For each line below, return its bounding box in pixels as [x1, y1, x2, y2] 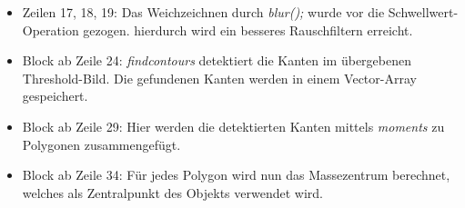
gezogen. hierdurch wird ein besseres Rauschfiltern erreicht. [83, 20, 413, 39]
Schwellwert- [388, 3, 459, 21]
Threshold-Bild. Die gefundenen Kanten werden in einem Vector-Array [22, 68, 417, 87]
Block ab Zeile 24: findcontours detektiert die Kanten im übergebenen [22, 51, 411, 70]
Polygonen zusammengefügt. [22, 134, 181, 154]
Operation [22, 20, 79, 39]
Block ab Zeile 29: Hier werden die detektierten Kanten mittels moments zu [22, 116, 445, 135]
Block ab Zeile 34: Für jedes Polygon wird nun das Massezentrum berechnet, [22, 165, 450, 184]
